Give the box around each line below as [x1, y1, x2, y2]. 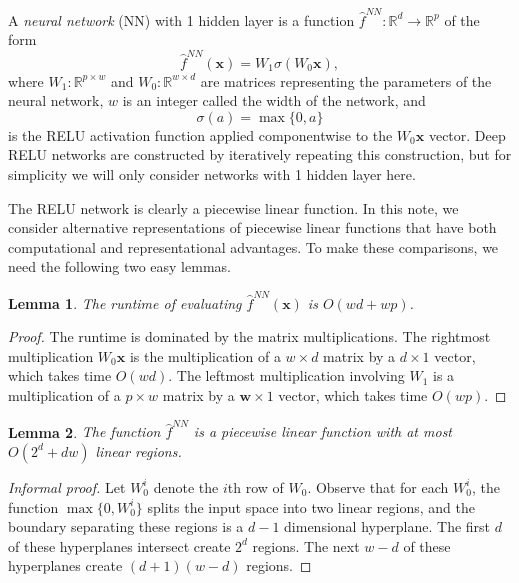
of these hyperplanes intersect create [8, 535, 231, 556]
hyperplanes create [8, 555, 123, 576]
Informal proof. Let [8, 476, 126, 497]
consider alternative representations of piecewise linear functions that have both [8, 217, 497, 238]
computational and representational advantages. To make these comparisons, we [8, 236, 499, 257]
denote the [153, 476, 219, 497]
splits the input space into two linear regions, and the [147, 496, 475, 517]
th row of [227, 476, 284, 497]
